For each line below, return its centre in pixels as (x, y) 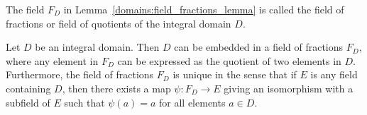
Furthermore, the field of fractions (80, 74)
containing (28, 88)
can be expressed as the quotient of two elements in (229, 60)
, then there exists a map (116, 88)
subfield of (28, 102)
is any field (334, 74)
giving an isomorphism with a (289, 88)
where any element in (52, 60)
